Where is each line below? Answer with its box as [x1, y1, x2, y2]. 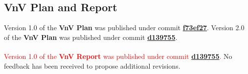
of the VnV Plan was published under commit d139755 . [4, 32, 178, 42]
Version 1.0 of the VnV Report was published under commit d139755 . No [4, 51, 232, 61]
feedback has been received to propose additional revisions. [4, 60, 180, 71]
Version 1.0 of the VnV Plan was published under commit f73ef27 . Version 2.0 [4, 22, 245, 33]
